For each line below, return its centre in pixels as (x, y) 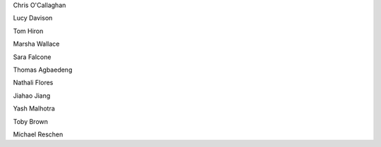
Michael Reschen (38, 134)
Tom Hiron (28, 31)
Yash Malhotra (34, 108)
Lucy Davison (33, 18)
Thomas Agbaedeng (43, 70)
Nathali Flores (33, 83)
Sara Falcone (32, 57)
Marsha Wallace (36, 44)
